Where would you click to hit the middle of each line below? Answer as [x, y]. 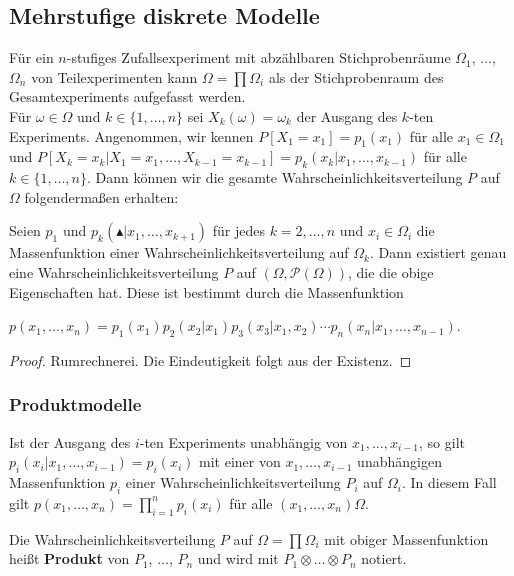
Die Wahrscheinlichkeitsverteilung [112, 538]
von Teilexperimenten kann [114, 76]
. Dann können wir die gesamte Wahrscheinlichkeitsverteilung [274, 177]
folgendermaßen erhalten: [101, 196]
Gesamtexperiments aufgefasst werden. [127, 96]
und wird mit [238, 558]
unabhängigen [399, 461]
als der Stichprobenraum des [356, 76]
